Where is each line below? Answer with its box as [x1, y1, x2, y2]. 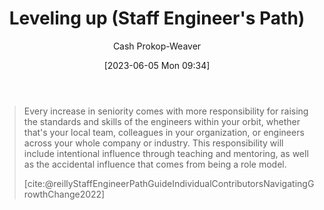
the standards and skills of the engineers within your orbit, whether [23, 115, 301, 127]
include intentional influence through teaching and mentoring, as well [23, 147, 309, 159]
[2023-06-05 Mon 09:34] [103, 59, 211, 71]
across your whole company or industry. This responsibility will [23, 137, 284, 149]
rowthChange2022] [23, 188, 106, 200]
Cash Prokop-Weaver [112, 40, 202, 52]
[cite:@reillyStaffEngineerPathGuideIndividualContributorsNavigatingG [23, 177, 315, 189]
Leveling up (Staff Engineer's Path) [8, 7, 306, 30]
